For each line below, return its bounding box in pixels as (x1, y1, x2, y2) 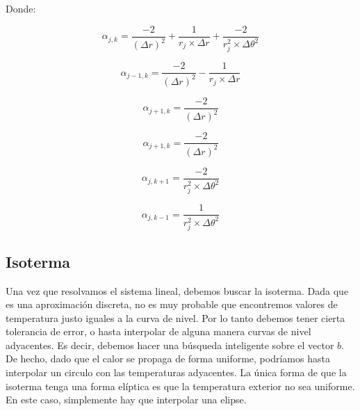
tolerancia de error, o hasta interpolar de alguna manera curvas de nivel (6, 324, 311, 339)
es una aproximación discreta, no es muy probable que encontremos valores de (6, 297, 338, 312)
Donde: (6, 1, 36, 15)
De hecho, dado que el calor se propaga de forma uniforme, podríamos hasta (6, 351, 330, 366)
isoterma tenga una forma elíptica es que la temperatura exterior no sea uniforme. (6, 378, 355, 393)
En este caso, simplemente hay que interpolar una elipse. (6, 392, 247, 407)
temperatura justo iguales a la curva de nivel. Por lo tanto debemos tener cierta (6, 310, 345, 325)
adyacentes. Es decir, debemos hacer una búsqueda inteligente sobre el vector (6, 337, 334, 352)
